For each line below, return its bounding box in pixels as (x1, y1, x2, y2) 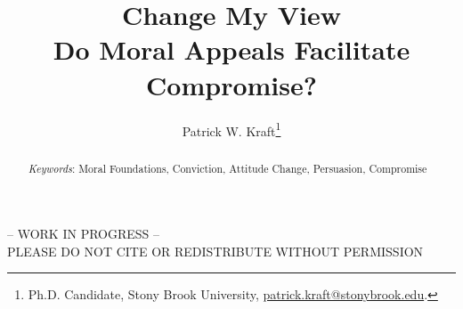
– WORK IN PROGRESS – (7, 224, 160, 243)
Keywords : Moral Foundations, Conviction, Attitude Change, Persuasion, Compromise (28, 160, 427, 175)
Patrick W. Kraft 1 (182, 118, 281, 140)
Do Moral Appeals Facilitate (53, 31, 410, 68)
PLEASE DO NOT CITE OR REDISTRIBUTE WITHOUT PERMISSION (7, 241, 424, 260)
